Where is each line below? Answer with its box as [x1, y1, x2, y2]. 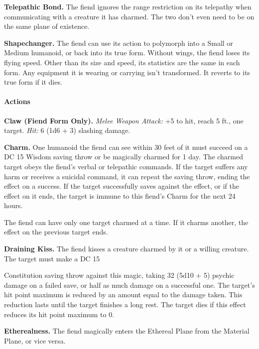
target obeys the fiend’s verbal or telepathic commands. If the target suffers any [4, 161, 248, 171]
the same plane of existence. [4, 21, 90, 31]
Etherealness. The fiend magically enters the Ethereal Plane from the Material [4, 326, 250, 336]
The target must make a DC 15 [4, 253, 100, 263]
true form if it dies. [4, 77, 62, 87]
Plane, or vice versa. [4, 335, 66, 346]
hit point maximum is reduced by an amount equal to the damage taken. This [4, 289, 243, 300]
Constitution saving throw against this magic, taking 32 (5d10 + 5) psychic [4, 270, 235, 280]
